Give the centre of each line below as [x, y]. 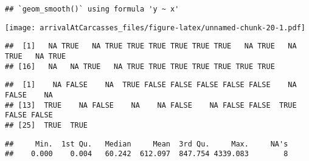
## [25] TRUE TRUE [47, 125]
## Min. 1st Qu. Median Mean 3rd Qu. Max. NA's [147, 144]
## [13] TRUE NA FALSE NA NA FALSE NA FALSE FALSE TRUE [151, 105]
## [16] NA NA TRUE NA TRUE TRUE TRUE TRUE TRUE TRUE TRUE [140, 66]
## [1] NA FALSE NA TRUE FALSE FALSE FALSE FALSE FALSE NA [151, 85]
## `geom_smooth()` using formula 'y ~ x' [92, 9]
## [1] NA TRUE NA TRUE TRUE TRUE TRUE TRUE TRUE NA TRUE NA [151, 46]
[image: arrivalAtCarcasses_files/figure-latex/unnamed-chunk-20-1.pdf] [155, 28]
